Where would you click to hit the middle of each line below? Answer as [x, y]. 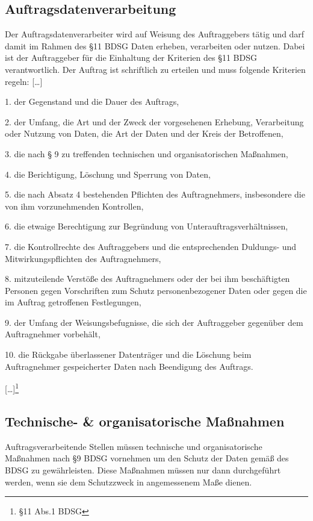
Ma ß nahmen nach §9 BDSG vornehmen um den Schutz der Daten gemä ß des [147, 458]
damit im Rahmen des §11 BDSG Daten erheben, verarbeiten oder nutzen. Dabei [155, 45]
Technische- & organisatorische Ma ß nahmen [145, 421]
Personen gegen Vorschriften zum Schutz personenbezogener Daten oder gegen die [156, 290]
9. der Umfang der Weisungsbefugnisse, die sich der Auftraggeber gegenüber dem [154, 322]
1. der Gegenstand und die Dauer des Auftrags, [92, 101]
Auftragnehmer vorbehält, [53, 334]
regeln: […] [24, 81]
